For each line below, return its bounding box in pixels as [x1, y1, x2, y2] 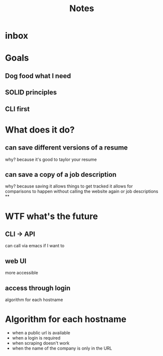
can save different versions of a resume [5, 144, 128, 152]
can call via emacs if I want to [5, 243, 65, 249]
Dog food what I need [5, 71, 72, 80]
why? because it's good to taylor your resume [5, 156, 97, 162]
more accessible [5, 270, 38, 276]
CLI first [5, 105, 30, 113]
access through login [5, 284, 71, 292]
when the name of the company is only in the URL [12, 345, 112, 351]
